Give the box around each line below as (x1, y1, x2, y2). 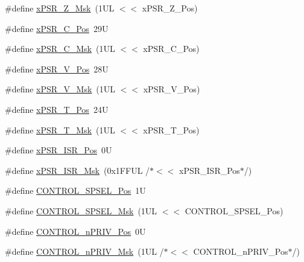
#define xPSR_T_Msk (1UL (5, 123, 115, 136)
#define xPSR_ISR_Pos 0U (5, 144, 112, 156)
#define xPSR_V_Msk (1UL (5, 83, 116, 95)
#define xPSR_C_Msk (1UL (5, 42, 115, 55)
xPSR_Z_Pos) (142, 2, 198, 14)
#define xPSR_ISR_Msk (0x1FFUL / (5, 164, 150, 176)
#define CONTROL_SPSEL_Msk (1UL (5, 204, 157, 217)
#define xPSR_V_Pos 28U (5, 62, 109, 75)
